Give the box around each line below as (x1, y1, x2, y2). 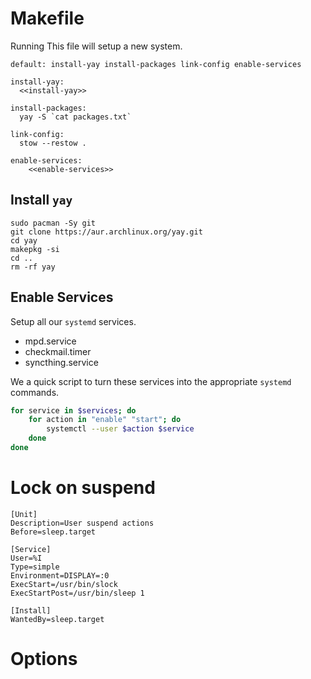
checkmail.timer (24, 345, 92, 357)
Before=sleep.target (10, 527, 97, 537)
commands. (10, 386, 60, 398)
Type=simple (10, 562, 60, 572)
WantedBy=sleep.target (10, 614, 105, 624)
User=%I (10, 553, 43, 563)
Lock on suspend (10, 477, 156, 499)
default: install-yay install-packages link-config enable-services (10, 59, 302, 69)
